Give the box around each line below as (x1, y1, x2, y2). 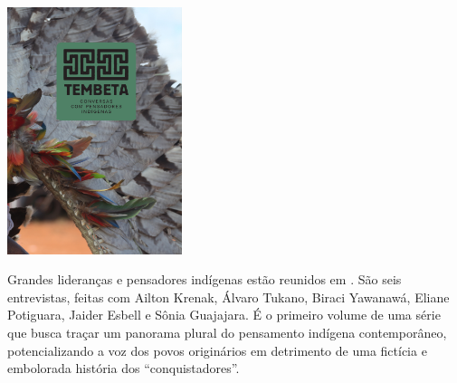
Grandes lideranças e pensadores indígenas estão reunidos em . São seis (7, 270, 402, 289)
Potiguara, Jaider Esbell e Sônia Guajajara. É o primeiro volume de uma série (7, 305, 441, 324)
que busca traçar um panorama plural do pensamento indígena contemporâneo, (7, 322, 447, 341)
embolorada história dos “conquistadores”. (7, 359, 240, 378)
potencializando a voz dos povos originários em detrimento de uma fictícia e (7, 340, 427, 359)
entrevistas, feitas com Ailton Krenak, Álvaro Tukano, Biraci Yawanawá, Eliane (7, 287, 450, 306)
